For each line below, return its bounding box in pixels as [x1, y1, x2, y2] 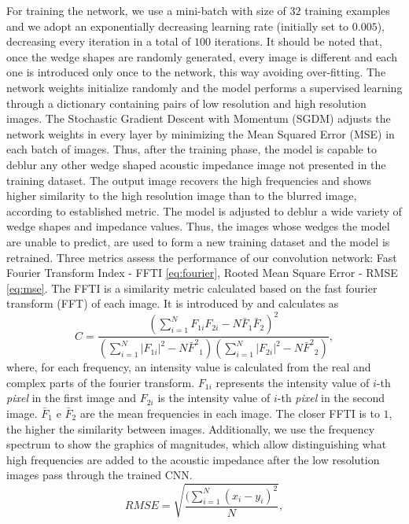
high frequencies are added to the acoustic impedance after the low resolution [6, 451, 380, 467]
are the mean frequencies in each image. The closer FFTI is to [79, 405, 380, 422]
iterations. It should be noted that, [214, 33, 382, 50]
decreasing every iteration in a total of [6, 33, 191, 50]
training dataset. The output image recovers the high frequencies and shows [6, 172, 372, 188]
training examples [304, 2, 390, 18]
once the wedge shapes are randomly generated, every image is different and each [6, 48, 397, 65]
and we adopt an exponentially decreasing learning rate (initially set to [6, 17, 349, 34]
